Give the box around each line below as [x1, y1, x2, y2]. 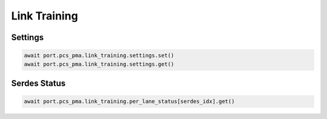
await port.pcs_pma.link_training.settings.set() [24, 52, 174, 59]
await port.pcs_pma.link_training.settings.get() [24, 61, 174, 67]
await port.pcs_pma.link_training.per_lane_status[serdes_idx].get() [24, 98, 235, 105]
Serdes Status [11, 78, 66, 88]
